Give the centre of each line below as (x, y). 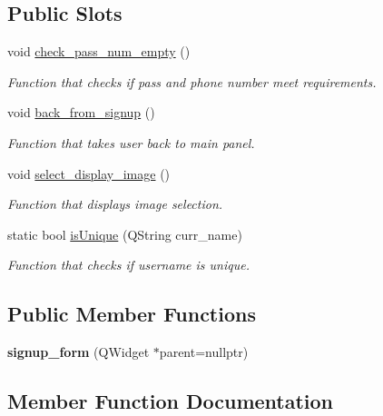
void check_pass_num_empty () (99, 51)
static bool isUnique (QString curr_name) (125, 234)
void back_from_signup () (81, 112)
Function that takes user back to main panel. (131, 142)
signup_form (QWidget (79, 352)
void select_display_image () (89, 173)
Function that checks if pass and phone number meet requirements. (192, 81)
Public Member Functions (132, 314)
